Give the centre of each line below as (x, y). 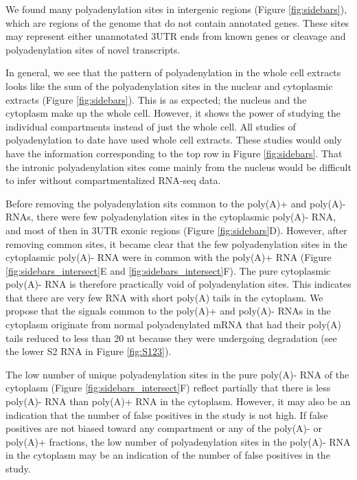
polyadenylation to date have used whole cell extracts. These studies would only (174, 140)
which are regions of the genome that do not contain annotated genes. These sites (177, 22)
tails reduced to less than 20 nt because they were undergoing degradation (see (171, 338)
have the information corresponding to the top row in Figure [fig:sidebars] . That (174, 153)
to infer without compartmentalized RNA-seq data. (113, 180)
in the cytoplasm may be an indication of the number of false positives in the (168, 455)
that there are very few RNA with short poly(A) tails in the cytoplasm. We (164, 297)
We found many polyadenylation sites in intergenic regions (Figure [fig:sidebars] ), (176, 9)
